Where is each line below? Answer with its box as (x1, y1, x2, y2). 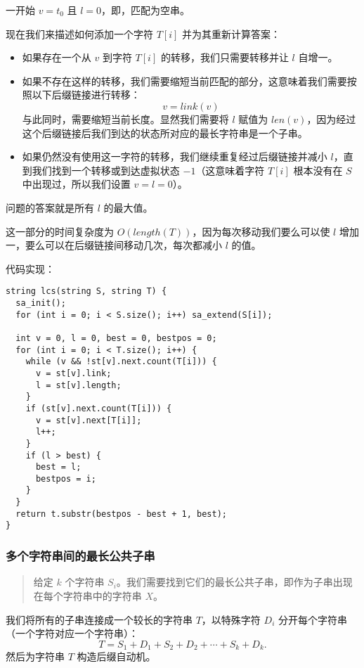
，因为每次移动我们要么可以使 (192, 224, 330, 238)
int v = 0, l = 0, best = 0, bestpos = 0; (15, 333, 217, 343)
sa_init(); (15, 297, 66, 308)
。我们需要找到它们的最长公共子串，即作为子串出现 (116, 574, 353, 589)
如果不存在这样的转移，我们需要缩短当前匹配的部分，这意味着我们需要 (22, 73, 347, 88)
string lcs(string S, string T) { (6, 286, 167, 297)
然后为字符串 (6, 649, 65, 664)
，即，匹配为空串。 (101, 3, 190, 17)
